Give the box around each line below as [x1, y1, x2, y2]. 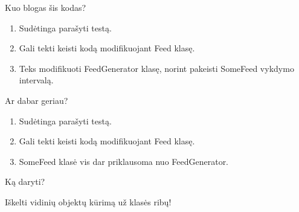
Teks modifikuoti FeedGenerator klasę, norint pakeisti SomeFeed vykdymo [19, 62, 294, 74]
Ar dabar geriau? [5, 94, 68, 106]
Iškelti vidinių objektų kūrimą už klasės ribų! [5, 195, 172, 208]
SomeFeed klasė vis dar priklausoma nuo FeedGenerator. [19, 155, 229, 167]
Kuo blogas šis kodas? [5, 1, 86, 13]
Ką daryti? [5, 175, 45, 188]
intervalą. [19, 74, 54, 86]
